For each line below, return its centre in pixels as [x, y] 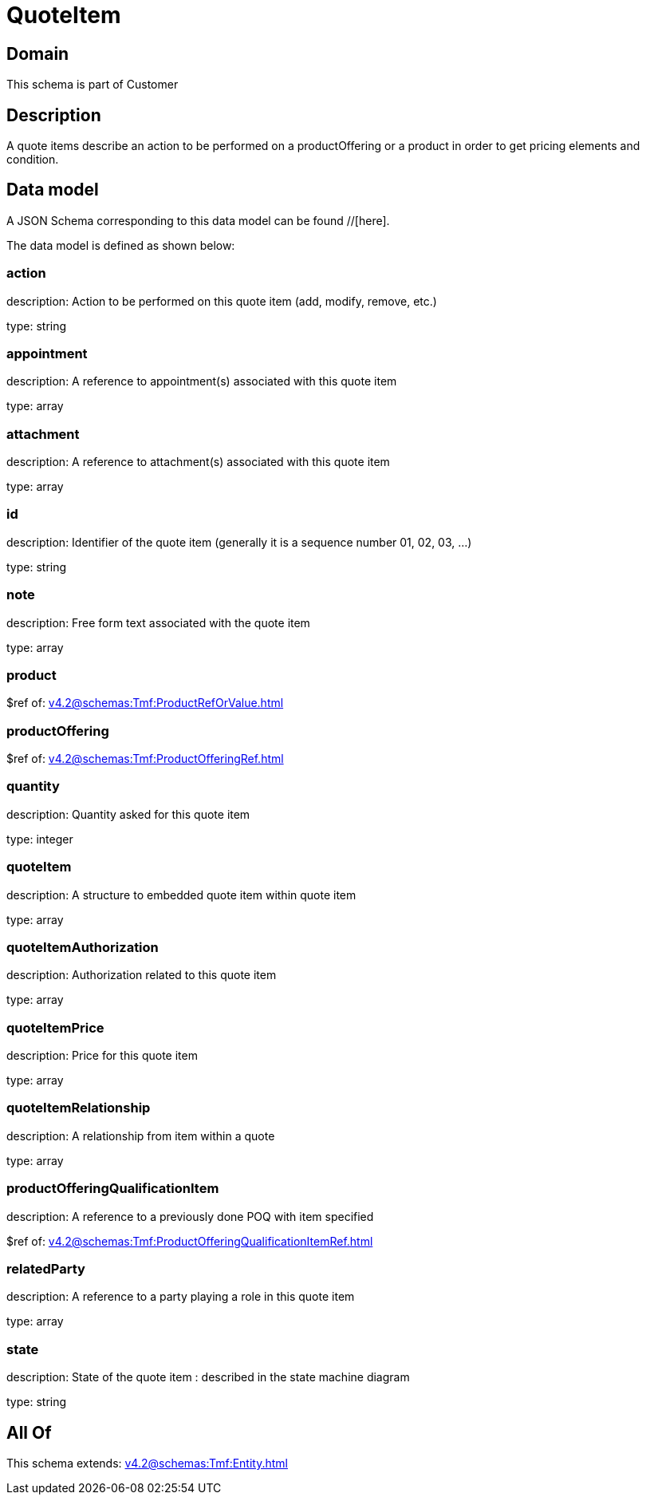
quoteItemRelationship [79, 1108]
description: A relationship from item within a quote [141, 1136]
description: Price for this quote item [102, 1056]
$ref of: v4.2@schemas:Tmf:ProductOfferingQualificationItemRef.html [190, 1241]
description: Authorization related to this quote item [142, 975]
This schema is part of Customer [93, 85]
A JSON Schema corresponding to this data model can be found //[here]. [198, 220]
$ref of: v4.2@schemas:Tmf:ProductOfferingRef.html [145, 759]
